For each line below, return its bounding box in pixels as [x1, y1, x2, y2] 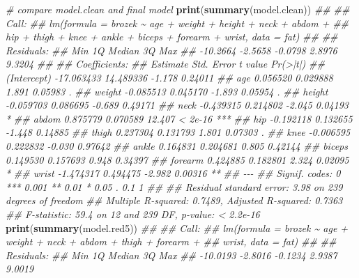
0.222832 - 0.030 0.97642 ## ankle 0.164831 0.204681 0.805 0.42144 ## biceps [6, 138, 348, 153]
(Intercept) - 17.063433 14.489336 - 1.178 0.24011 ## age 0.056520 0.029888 [6, 70, 333, 84]
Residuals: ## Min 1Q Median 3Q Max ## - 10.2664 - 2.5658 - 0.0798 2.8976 [6, 43, 337, 57]
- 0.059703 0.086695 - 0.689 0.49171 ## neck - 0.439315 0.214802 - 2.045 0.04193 [6, 98, 349, 112]
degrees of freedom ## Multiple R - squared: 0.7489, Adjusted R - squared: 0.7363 [6, 193, 343, 208]
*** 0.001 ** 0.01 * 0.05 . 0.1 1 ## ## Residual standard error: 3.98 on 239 [6, 179, 343, 194]
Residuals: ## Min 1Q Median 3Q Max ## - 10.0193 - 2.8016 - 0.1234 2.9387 [6, 247, 337, 262]
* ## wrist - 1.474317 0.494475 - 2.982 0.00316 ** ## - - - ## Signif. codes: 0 [6, 166, 341, 180]
